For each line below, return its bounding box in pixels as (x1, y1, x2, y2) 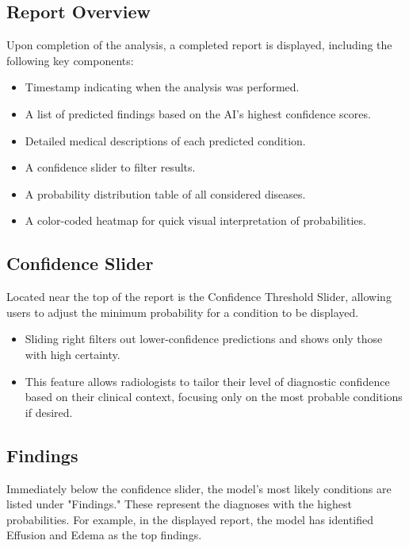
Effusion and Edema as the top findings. (6, 527, 202, 543)
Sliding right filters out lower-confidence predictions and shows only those (25, 330, 383, 347)
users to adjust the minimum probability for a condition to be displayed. (6, 303, 359, 320)
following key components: (6, 52, 134, 68)
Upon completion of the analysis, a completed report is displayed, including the (6, 37, 392, 53)
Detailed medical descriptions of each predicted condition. (25, 132, 306, 149)
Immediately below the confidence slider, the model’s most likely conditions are (6, 480, 392, 496)
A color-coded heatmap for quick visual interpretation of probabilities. (25, 212, 366, 229)
